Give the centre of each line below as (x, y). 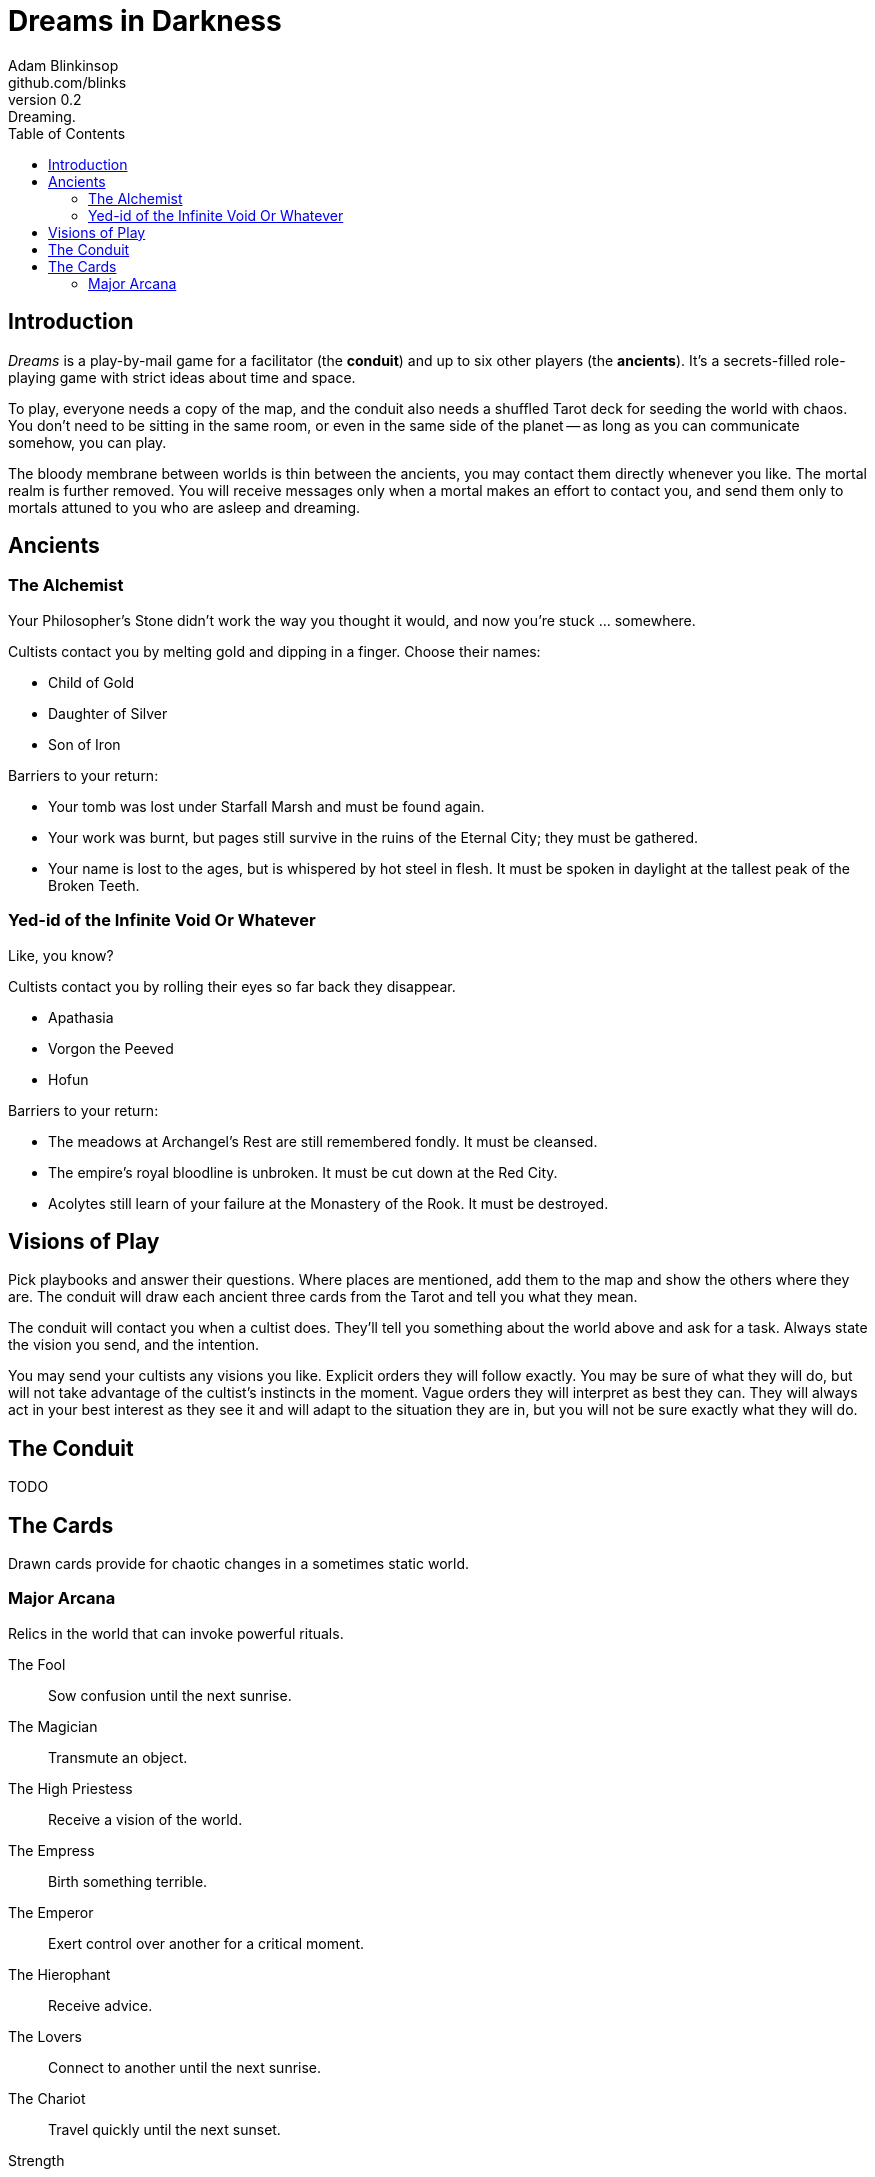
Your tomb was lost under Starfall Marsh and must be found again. (266, 806)
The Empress (51, 1850)
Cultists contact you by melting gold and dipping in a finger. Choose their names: (274, 651)
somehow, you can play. (87, 442)
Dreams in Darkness (145, 21)
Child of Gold (91, 682)
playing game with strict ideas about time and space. (182, 377)
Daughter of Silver (108, 713)
